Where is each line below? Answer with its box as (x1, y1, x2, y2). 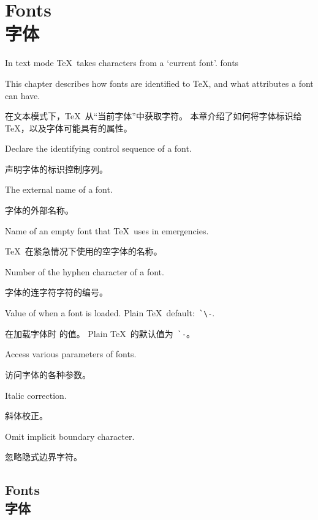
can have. (5, 89, 40, 102)
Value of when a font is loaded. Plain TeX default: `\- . (5, 306, 215, 319)
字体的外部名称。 (5, 204, 74, 217)
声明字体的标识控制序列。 (5, 162, 108, 175)
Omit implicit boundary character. (5, 429, 135, 442)
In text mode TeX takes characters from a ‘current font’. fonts (5, 56, 239, 69)
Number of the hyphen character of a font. (5, 265, 164, 278)
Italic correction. (5, 388, 67, 401)
